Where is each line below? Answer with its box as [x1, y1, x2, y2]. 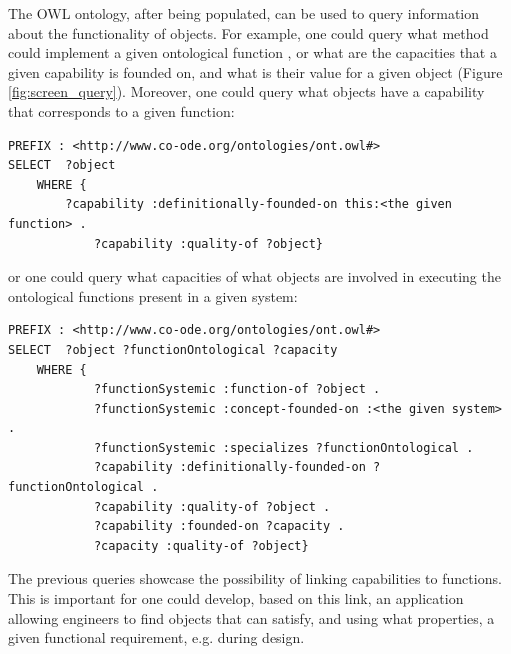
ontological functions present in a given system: [8, 285, 298, 306]
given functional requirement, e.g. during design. [8, 627, 305, 648]
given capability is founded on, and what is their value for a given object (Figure [8, 61, 503, 82]
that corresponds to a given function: [8, 100, 235, 121]
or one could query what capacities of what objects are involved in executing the [8, 266, 501, 287]
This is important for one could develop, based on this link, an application [8, 588, 464, 609]
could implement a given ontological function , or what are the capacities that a [8, 42, 497, 63]
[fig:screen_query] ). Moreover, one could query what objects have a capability [8, 81, 485, 102]
